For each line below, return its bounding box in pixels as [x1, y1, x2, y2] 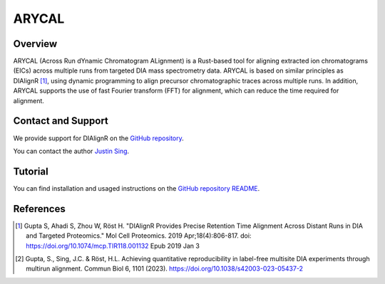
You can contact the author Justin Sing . [13, 147, 130, 155]
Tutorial [13, 165, 49, 177]
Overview [13, 38, 58, 50]
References [13, 203, 66, 215]
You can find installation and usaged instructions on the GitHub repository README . [13, 184, 260, 192]
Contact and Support [13, 115, 108, 127]
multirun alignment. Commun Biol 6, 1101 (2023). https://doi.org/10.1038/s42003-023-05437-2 [26, 264, 303, 273]
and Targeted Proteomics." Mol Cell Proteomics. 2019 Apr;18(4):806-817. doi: [26, 231, 252, 240]
